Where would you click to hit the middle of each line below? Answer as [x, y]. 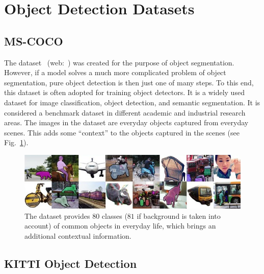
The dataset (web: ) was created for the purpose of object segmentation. [119, 62]
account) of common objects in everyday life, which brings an [120, 226]
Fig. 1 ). [16, 142]
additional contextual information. [78, 235]
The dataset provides [57, 215]
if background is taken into [179, 215]
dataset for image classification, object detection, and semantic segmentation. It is [132, 102]
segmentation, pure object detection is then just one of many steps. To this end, [129, 82]
